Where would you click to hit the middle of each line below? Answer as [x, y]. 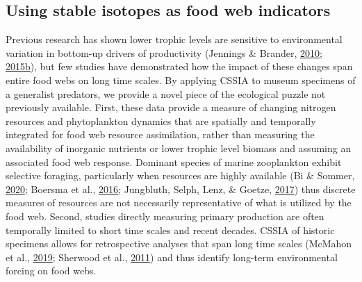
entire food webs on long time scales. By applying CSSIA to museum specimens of [181, 80]
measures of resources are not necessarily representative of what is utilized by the [179, 202]
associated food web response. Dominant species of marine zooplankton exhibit [174, 161]
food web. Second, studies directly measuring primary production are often [165, 216]
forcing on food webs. [51, 271]
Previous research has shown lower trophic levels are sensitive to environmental [174, 39]
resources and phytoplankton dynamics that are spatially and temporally [161, 121]
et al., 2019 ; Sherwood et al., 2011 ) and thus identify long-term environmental [172, 257]
